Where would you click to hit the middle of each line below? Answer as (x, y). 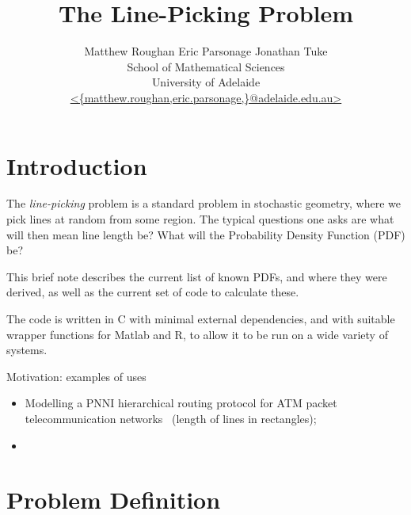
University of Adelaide (206, 82)
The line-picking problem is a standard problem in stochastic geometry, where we (204, 203)
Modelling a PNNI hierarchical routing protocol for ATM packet (181, 403)
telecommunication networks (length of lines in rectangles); (171, 418)
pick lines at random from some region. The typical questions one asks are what (200, 219)
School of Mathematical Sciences (206, 66)
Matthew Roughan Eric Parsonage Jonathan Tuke (206, 51)
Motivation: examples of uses (76, 376)
